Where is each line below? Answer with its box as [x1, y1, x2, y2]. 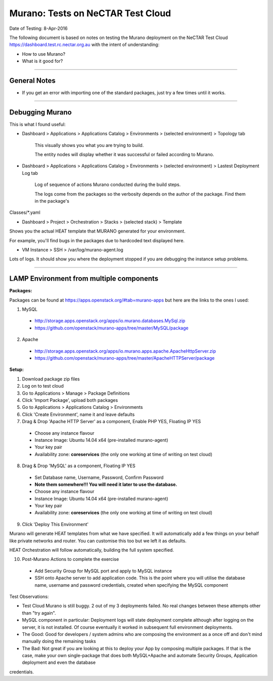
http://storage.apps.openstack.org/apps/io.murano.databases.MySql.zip [34, 318, 186, 324]
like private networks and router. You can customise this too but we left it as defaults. [9, 538, 187, 544]
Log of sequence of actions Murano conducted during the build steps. [34, 181, 181, 187]
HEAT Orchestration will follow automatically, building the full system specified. [9, 547, 174, 553]
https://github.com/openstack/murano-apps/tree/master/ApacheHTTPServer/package [34, 355, 215, 361]
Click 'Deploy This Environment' [22, 521, 88, 527]
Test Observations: [9, 593, 49, 599]
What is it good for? [22, 58, 63, 64]
